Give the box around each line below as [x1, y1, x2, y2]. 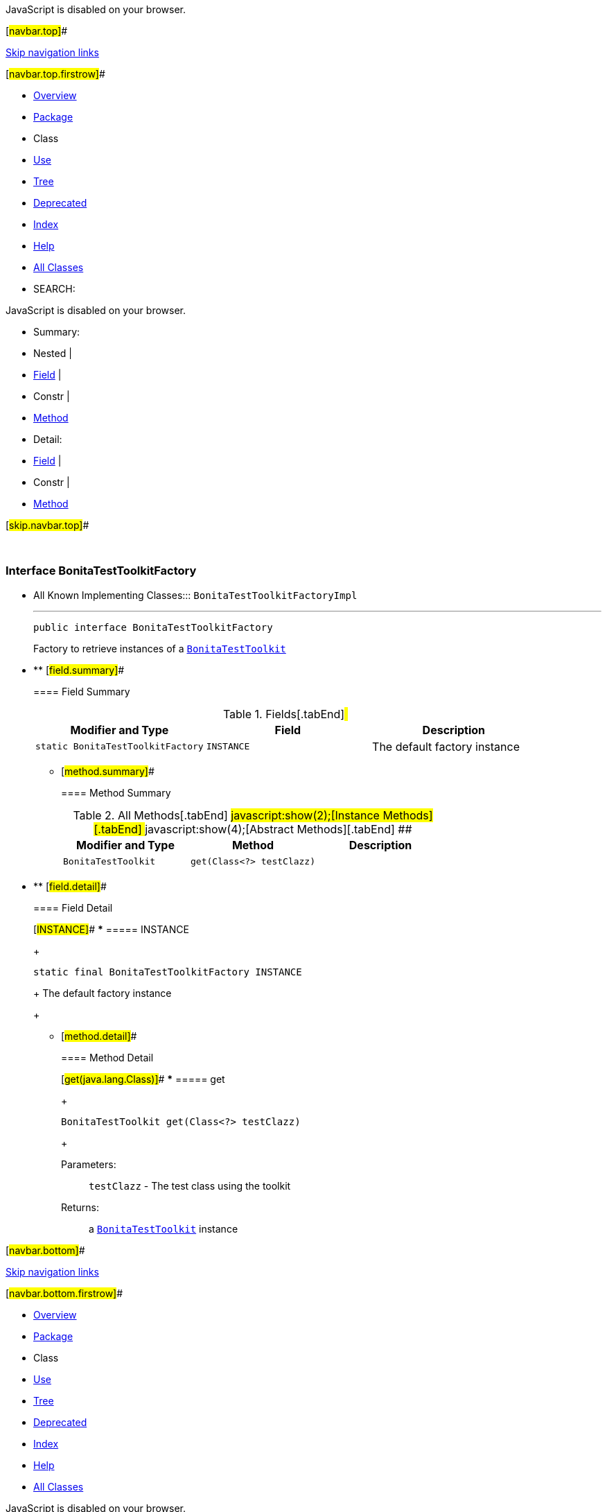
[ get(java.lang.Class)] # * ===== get [61, 1072, 225, 1085]
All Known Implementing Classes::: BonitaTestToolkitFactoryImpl [33, 589, 358, 601]
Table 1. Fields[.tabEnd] [222, 706, 345, 721]
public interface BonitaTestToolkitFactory [33, 621, 273, 633]
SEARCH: [33, 283, 76, 295]
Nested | [33, 347, 72, 359]
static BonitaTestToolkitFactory [35, 741, 204, 752]
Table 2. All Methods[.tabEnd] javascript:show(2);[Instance [73, 808, 380, 822]
